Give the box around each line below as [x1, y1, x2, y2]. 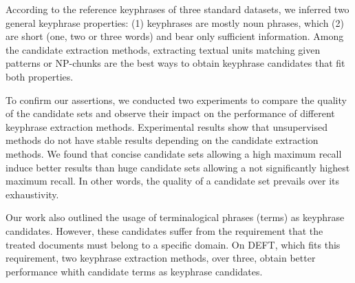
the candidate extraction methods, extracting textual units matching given [6, 42, 321, 56]
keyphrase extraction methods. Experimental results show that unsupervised [6, 119, 328, 134]
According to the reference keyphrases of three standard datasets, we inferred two [6, 2, 349, 16]
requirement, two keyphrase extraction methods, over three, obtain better [6, 251, 316, 265]
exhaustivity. [6, 187, 59, 201]
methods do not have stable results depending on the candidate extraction [6, 133, 319, 147]
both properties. [6, 69, 74, 83]
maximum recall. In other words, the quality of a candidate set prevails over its [6, 174, 340, 188]
